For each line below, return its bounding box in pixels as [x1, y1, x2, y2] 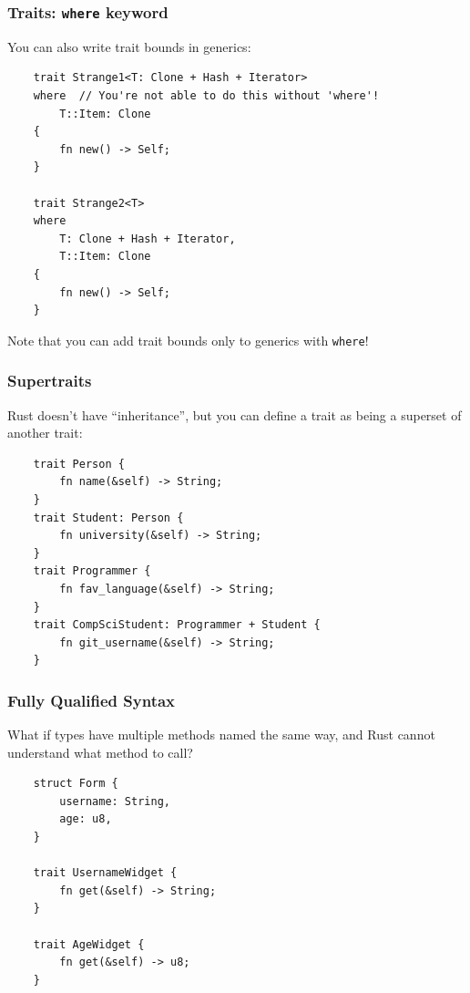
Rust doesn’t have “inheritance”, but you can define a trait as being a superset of [7, 405, 462, 424]
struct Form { [33, 777, 118, 791]
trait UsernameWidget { [33, 866, 178, 880]
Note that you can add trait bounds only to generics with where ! [7, 330, 369, 349]
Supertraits [7, 369, 92, 392]
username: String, [59, 794, 170, 808]
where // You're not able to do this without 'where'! [33, 88, 380, 102]
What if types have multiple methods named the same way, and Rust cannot [7, 725, 435, 744]
